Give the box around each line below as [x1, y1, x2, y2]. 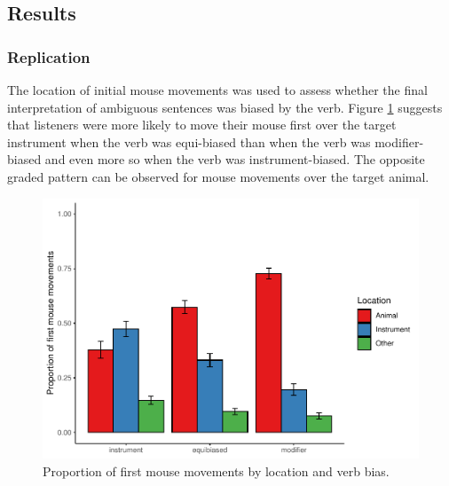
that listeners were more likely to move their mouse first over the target [7, 115, 397, 134]
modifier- [374, 132, 424, 151]
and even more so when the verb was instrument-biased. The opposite [44, 150, 425, 169]
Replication [7, 45, 91, 67]
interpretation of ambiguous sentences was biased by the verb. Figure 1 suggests [7, 98, 443, 116]
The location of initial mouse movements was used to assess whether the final [7, 81, 428, 98]
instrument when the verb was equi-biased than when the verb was [7, 132, 371, 151]
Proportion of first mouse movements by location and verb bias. [43, 461, 390, 480]
